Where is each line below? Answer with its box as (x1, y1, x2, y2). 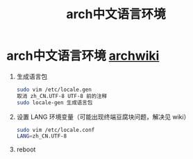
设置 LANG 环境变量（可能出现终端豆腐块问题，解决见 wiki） (16, 112, 190, 121)
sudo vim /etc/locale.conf (16, 126, 95, 133)
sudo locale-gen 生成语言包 (16, 99, 93, 106)
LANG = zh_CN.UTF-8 (16, 133, 67, 140)
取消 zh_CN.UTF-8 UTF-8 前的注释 (16, 92, 108, 99)
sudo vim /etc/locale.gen (16, 86, 92, 93)
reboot (16, 145, 36, 153)
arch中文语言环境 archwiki (6, 48, 160, 64)
